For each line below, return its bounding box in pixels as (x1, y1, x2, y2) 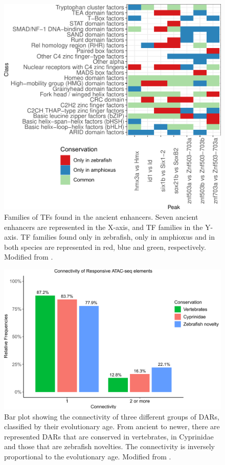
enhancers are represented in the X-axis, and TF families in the (4, 221, 203, 232)
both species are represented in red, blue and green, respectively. (4, 241, 206, 252)
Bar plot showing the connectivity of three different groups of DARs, (4, 411, 219, 422)
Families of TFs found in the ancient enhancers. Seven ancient (4, 212, 198, 222)
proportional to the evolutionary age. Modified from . (4, 451, 171, 461)
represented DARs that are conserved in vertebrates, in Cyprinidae (4, 431, 214, 441)
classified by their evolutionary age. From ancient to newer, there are (4, 421, 220, 432)
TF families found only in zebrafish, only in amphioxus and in (20, 231, 215, 242)
